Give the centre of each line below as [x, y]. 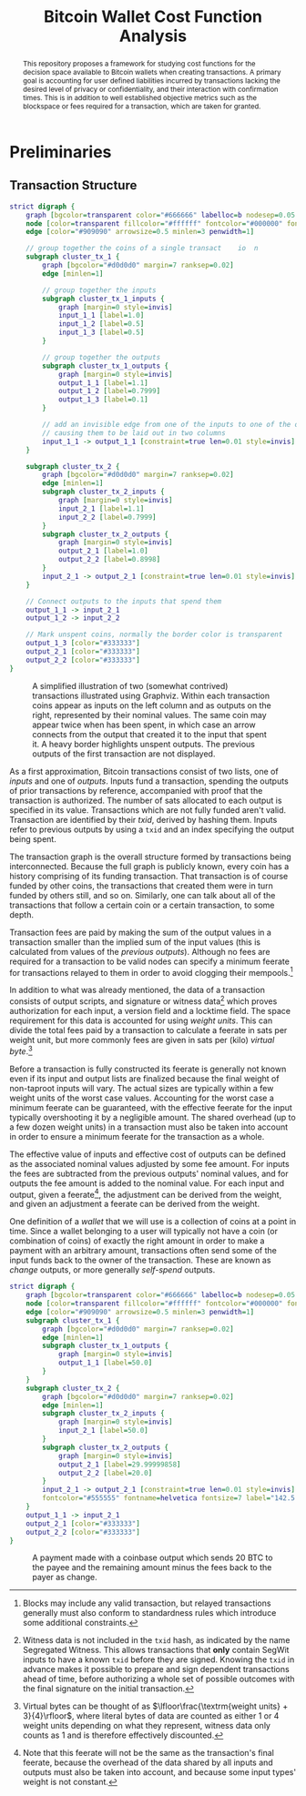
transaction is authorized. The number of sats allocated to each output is [146, 800]
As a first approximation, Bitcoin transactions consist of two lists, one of [144, 771]
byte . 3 [21, 1050]
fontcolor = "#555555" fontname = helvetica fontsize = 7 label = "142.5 [169, 1498]
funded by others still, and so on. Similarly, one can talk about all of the [143, 895]
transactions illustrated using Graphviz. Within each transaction [151, 695]
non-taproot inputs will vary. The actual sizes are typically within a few [142, 1088]
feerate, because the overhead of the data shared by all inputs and [148, 1762]
